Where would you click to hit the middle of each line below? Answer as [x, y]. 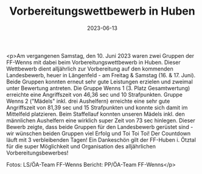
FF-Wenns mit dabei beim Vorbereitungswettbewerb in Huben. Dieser [93, 62]
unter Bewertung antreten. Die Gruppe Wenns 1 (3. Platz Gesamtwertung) [98, 88]
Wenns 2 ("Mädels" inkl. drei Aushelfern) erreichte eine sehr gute [88, 101]
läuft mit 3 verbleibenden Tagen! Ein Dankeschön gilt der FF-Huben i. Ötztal [101, 140]
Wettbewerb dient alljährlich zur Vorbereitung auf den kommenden [90, 69]
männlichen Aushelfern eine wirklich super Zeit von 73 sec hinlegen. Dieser [101, 120]
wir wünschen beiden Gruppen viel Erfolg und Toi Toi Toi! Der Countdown [99, 133]
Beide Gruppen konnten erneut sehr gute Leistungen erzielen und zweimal [99, 82]
